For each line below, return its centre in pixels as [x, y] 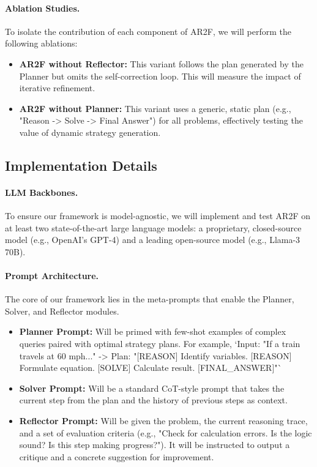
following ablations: [41, 43]
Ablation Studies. [43, 8]
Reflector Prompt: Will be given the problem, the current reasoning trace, [163, 421]
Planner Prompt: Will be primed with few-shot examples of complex [153, 331]
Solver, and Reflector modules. [62, 311]
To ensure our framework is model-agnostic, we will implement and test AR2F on [158, 216]
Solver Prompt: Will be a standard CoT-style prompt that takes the [152, 388]
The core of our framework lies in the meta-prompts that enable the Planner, [150, 299]
